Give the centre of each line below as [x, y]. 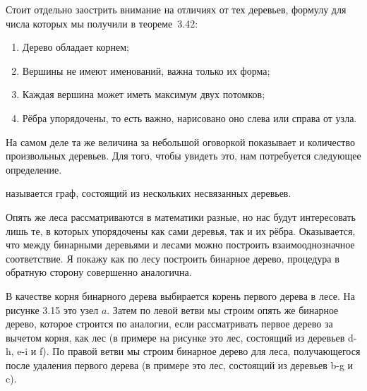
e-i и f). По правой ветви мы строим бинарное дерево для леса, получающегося [189, 351]
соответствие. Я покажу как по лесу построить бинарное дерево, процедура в [173, 258]
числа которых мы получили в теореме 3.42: [102, 23]
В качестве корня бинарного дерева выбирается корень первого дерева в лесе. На [180, 295]
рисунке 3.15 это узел [52, 309]
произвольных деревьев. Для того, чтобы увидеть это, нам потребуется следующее [183, 156]
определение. [34, 169]
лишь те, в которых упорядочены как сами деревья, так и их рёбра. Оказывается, [181, 230]
